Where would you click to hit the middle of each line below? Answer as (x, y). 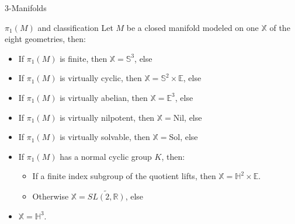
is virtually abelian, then (104, 97)
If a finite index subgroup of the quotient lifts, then (124, 176)
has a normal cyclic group (106, 156)
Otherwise (51, 196)
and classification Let (75, 27)
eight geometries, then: (45, 39)
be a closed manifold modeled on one (192, 27)
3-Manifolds (26, 8)
